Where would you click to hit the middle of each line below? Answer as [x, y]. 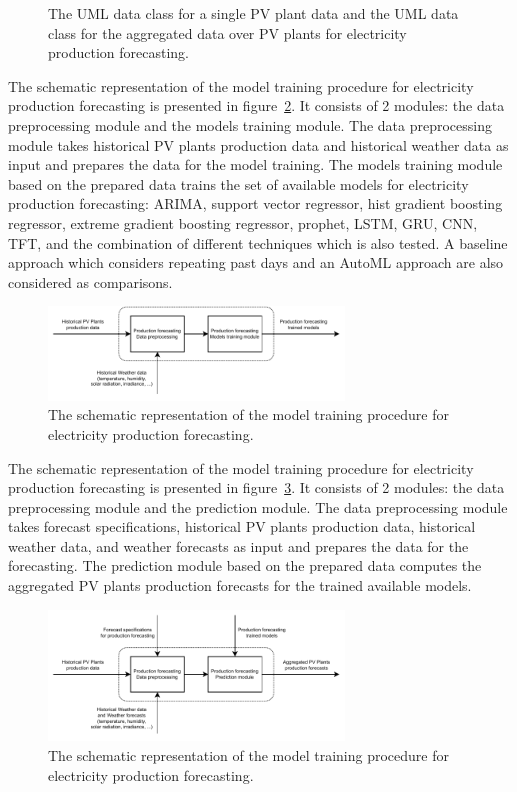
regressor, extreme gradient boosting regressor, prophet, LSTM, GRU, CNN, [243, 222]
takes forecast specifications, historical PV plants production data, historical [242, 526]
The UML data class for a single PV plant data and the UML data [253, 13]
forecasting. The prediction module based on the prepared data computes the [245, 565]
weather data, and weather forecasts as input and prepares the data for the [238, 545]
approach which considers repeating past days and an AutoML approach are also [256, 262]
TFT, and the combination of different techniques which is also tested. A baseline [258, 242]
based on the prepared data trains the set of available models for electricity [238, 183]
